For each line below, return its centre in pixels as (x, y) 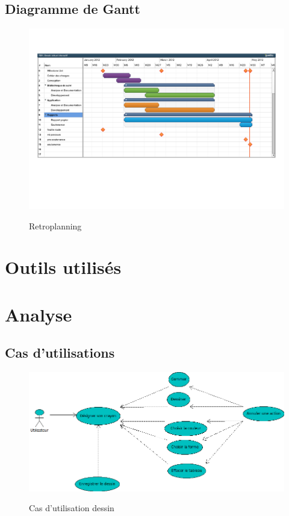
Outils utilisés (63, 267)
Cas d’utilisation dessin (72, 508)
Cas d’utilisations (60, 353)
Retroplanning (55, 225)
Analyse (39, 314)
